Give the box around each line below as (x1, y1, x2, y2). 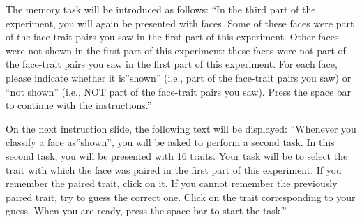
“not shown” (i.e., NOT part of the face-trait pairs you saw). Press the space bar (6, 84, 352, 98)
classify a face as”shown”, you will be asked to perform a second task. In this (6, 135, 335, 149)
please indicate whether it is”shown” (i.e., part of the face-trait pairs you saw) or (6, 70, 352, 84)
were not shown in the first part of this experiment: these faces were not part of (6, 43, 346, 57)
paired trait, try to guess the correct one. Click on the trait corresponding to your (6, 189, 356, 204)
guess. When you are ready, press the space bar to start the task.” (6, 203, 287, 218)
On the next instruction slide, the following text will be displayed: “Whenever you (6, 121, 356, 135)
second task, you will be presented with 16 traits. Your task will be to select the (6, 148, 348, 163)
